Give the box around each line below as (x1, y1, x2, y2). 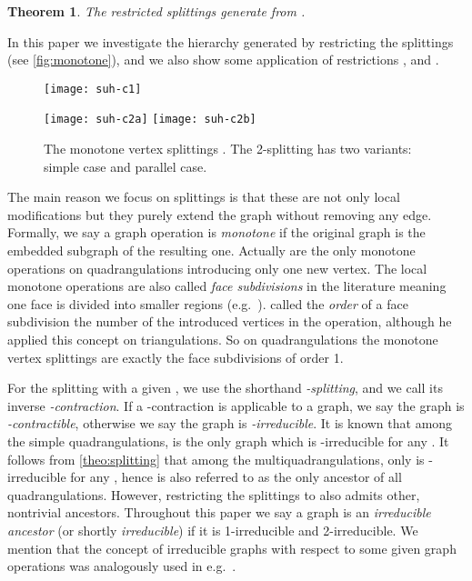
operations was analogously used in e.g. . (7, 556, 236, 576)
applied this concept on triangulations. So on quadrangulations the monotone (7, 330, 438, 349)
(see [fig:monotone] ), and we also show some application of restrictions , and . (7, 50, 439, 69)
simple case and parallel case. (44, 156, 207, 175)
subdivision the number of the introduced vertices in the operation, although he (7, 312, 452, 331)
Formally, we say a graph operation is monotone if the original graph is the (7, 223, 426, 242)
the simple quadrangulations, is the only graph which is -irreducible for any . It (7, 432, 449, 450)
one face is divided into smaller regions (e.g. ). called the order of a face (7, 294, 408, 313)
